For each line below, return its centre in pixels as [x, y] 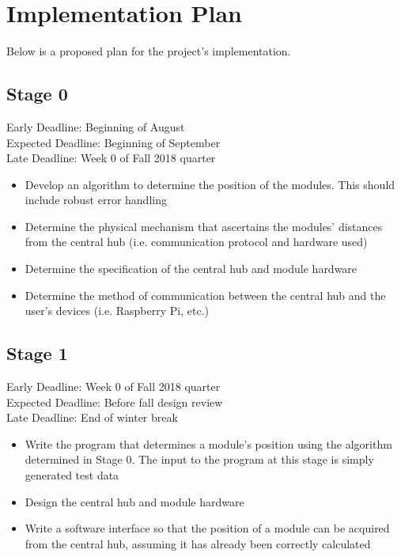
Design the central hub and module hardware [134, 501]
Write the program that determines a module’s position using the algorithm [208, 443]
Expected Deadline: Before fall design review [115, 402]
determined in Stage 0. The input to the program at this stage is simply [199, 459]
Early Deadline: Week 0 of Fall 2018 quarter [113, 386]
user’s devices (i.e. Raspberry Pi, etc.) [117, 311]
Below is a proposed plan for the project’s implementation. [149, 51]
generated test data [72, 475]
